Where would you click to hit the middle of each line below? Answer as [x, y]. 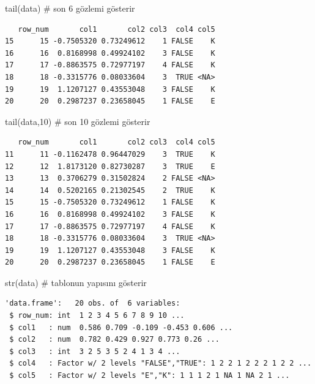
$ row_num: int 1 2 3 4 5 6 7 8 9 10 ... [97, 316]
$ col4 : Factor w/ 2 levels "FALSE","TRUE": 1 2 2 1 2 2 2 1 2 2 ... [161, 363]
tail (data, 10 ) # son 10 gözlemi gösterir [78, 121]
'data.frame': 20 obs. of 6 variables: [93, 303]
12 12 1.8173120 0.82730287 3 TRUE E [110, 166]
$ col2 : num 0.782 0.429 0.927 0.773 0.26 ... [114, 340]
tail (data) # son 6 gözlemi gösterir [70, 8]
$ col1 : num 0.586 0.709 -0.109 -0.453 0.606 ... [121, 327]
